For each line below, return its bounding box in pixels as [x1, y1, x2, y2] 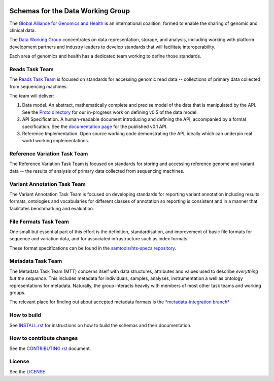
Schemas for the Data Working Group [9, 7, 130, 15]
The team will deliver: [9, 93, 54, 99]
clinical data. [9, 27, 36, 33]
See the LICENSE [9, 368, 46, 374]
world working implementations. [22, 138, 89, 144]
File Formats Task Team [9, 218, 70, 225]
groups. [9, 290, 26, 296]
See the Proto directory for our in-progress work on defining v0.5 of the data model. [22, 109, 198, 115]
